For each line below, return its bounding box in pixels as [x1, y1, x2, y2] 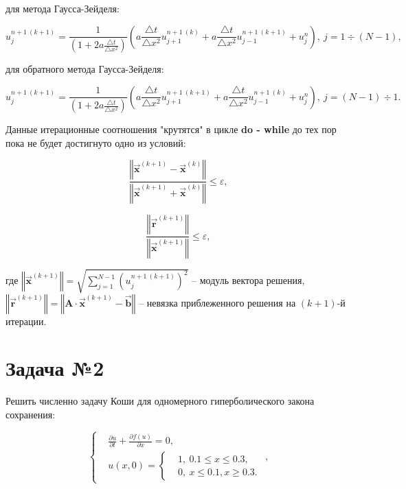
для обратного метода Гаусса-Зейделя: [5, 62, 164, 76]
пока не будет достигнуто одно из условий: [5, 135, 186, 150]
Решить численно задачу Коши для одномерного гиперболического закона [5, 394, 315, 408]
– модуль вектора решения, [192, 273, 305, 287]
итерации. [5, 313, 47, 328]
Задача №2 [5, 354, 104, 382]
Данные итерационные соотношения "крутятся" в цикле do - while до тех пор [5, 122, 337, 136]
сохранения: [5, 407, 56, 421]
